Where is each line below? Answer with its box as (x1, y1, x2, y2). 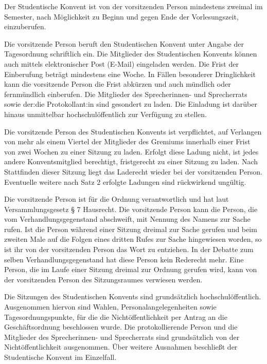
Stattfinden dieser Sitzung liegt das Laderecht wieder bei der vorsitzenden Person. (4, 166, 262, 177)
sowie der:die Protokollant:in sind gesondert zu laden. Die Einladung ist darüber (4, 99, 257, 109)
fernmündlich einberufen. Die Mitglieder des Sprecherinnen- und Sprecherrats (4, 88, 247, 99)
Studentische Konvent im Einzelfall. (4, 352, 117, 362)
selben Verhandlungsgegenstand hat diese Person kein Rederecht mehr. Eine (4, 254, 244, 264)
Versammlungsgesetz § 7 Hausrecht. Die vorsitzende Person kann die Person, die (4, 203, 258, 214)
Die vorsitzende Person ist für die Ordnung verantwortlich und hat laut (4, 194, 229, 204)
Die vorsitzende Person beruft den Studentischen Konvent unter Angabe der (4, 38, 244, 49)
